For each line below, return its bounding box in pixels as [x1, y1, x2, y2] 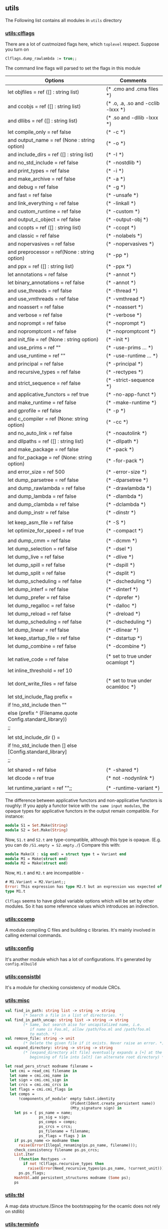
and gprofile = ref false [7, 407, 61, 414]
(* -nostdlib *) [105, 159, 141, 166]
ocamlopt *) [105, 659, 135, 666]
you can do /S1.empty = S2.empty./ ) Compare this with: [5, 842, 120, 848]
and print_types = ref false [7, 167, 70, 174]
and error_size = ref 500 [7, 468, 65, 475]
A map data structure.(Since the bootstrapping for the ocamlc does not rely [5, 1203, 160, 1209]
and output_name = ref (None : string [7, 136, 95, 143]
